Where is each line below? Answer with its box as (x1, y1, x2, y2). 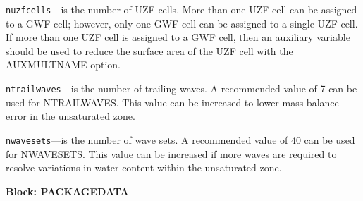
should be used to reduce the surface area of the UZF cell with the (6, 43, 293, 58)
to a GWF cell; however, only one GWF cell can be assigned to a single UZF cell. (6, 16, 358, 30)
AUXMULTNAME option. (6, 57, 121, 72)
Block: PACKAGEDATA (6, 183, 129, 198)
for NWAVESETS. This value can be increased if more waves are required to (6, 146, 337, 161)
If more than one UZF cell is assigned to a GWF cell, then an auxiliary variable (6, 30, 350, 44)
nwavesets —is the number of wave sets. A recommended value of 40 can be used (6, 132, 355, 147)
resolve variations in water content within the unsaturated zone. (6, 160, 282, 175)
